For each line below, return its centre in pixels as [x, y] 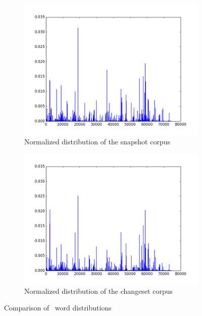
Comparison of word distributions [58, 308]
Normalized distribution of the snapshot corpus [97, 141]
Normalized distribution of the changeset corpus [98, 291]
